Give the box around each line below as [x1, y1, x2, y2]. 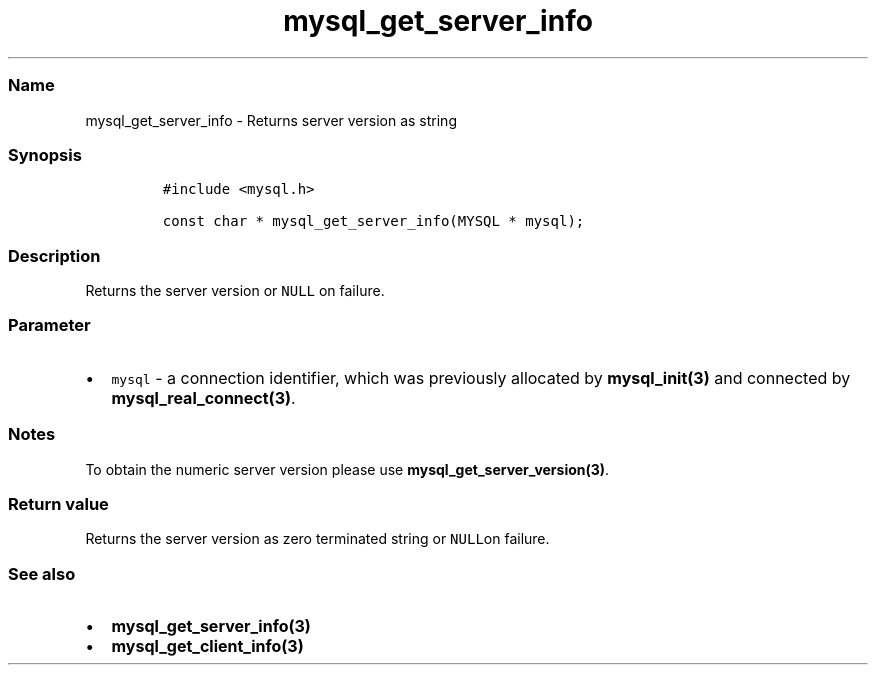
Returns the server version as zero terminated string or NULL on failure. [85, 530, 550, 548]
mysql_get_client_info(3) [111, 636, 304, 656]
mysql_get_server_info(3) [111, 616, 311, 636]
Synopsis [8, 144, 82, 165]
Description [8, 245, 101, 266]
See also [8, 563, 76, 584]
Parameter [8, 315, 91, 336]
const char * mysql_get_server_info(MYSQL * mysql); [162, 213, 585, 230]
